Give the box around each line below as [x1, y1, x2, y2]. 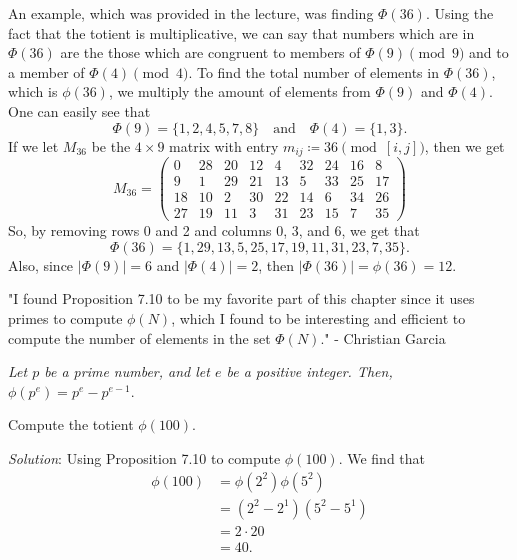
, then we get [424, 135, 505, 156]
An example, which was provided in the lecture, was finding [8, 3, 374, 23]
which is [8, 81, 58, 102]
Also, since [8, 254, 74, 275]
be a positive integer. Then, [226, 361, 393, 382]
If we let [8, 135, 59, 156]
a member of [8, 61, 85, 82]
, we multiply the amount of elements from [108, 81, 371, 102]
